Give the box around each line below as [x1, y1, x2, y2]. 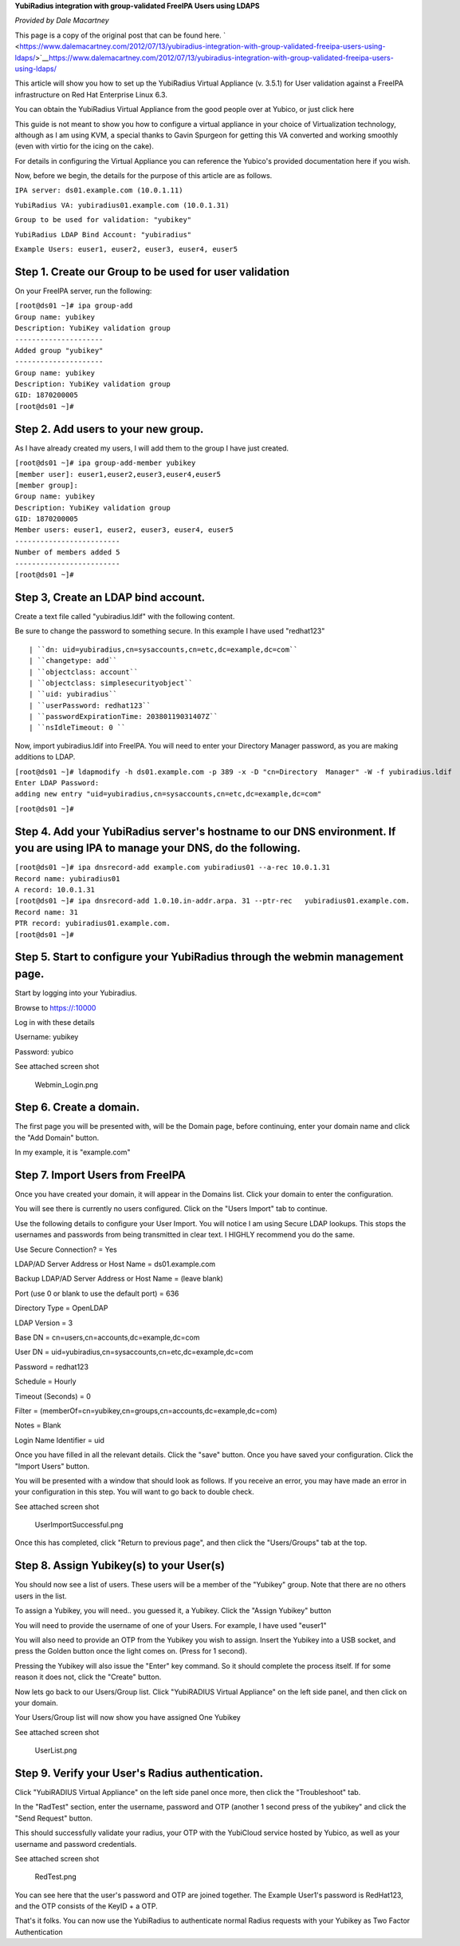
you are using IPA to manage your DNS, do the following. [14, 841, 301, 855]
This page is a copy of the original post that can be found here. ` [14, 30, 226, 40]
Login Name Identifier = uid [14, 1435, 105, 1445]
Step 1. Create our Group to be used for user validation [14, 264, 290, 279]
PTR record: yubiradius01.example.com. [14, 919, 171, 928]
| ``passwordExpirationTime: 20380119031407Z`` [29, 712, 218, 721]
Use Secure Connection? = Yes [14, 1245, 117, 1254]
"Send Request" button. [14, 1813, 93, 1823]
